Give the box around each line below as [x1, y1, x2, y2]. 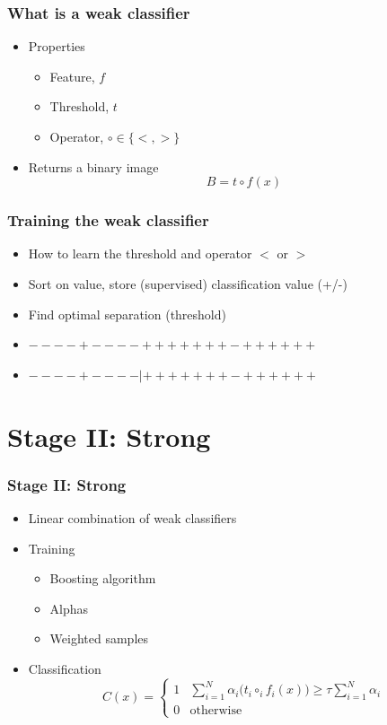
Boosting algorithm [49, 569, 156, 588]
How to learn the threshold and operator [28, 244, 252, 263]
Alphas [49, 598, 89, 617]
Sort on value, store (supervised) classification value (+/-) [28, 275, 347, 293]
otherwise [189, 704, 242, 718]
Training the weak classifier [7, 209, 209, 231]
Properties [28, 37, 85, 56]
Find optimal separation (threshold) [28, 304, 226, 323]
